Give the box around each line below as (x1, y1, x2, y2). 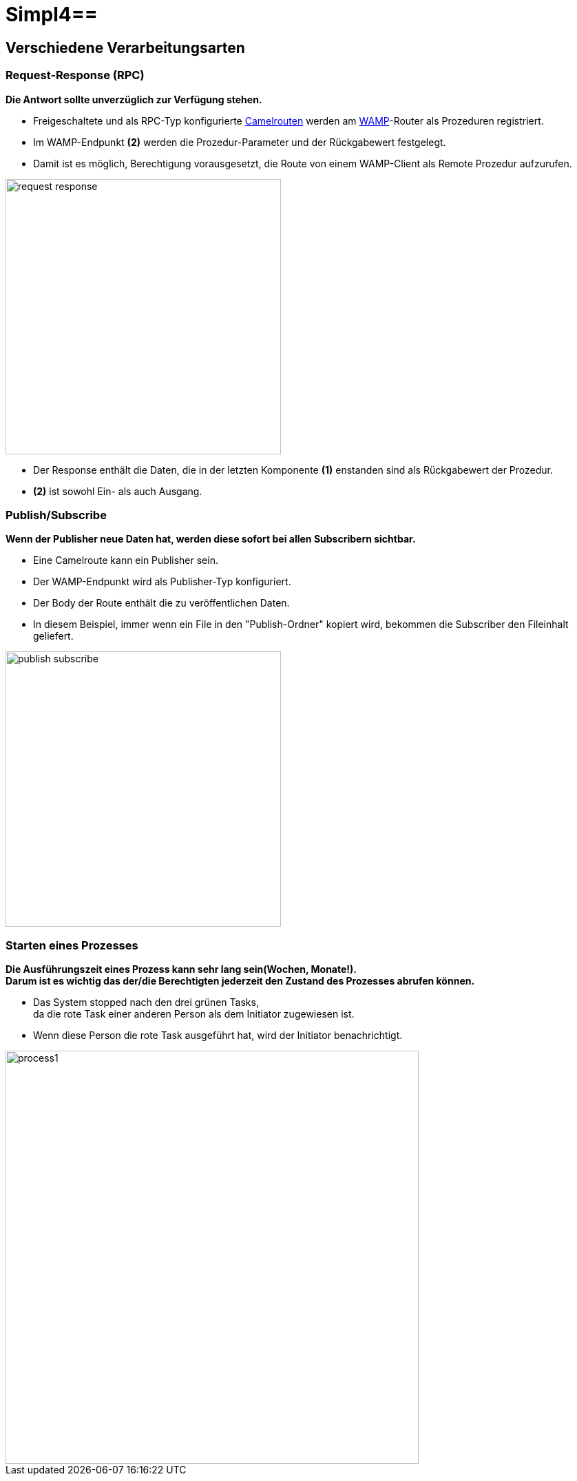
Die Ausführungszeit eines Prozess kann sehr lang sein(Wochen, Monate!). (6, 963, 357, 976)
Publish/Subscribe (6, 507, 107, 522)
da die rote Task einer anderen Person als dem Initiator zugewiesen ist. (33, 1008, 355, 1020)
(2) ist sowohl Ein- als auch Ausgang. (33, 485, 202, 497)
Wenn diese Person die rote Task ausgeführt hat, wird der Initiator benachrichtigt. (33, 1029, 403, 1042)
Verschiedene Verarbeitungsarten (6, 39, 245, 56)
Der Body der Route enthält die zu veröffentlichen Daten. (33, 597, 290, 609)
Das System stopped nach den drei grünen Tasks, (33, 996, 259, 1009)
